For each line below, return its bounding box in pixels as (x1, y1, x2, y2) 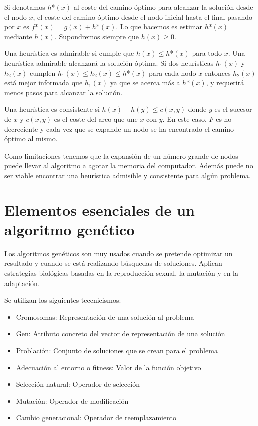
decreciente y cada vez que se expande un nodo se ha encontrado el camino (4, 123, 234, 134)
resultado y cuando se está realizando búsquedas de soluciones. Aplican (4, 258, 222, 268)
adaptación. (4, 277, 40, 288)
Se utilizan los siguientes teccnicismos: (4, 295, 121, 305)
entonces (204, 67, 231, 78)
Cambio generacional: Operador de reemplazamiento (16, 412, 177, 423)
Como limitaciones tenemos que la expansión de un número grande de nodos (4, 150, 238, 161)
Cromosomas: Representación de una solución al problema (16, 311, 194, 322)
